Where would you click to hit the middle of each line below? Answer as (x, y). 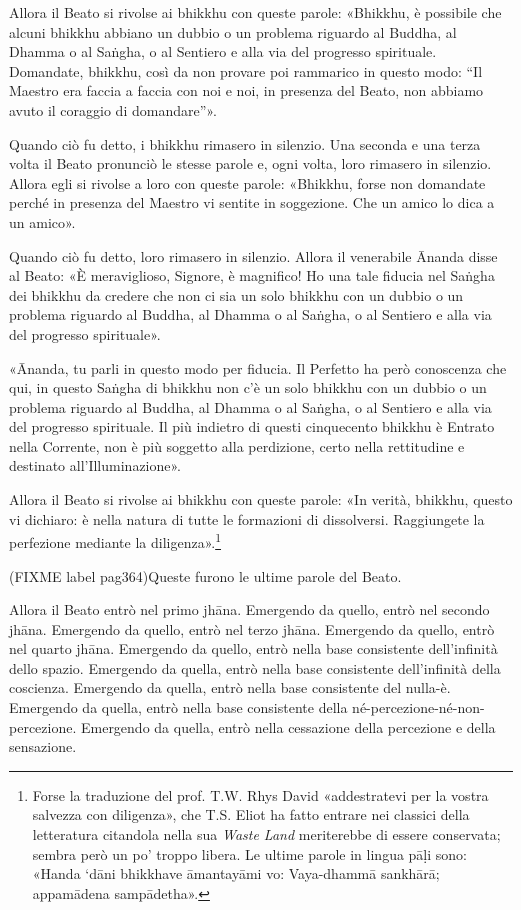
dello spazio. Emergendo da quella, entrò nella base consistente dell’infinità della (255, 667)
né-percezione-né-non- (418, 707)
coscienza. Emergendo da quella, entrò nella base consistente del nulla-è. (230, 687)
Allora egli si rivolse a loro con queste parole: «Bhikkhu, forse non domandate (247, 182)
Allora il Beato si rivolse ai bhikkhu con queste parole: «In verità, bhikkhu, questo (261, 499)
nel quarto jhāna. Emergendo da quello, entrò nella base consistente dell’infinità (253, 648)
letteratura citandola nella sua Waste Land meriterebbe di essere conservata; (266, 834)
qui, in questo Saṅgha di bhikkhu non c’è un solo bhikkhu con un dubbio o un (248, 387)
